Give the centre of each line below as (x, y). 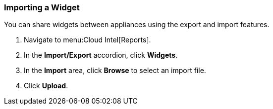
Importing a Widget (42, 7)
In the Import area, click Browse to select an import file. (115, 71)
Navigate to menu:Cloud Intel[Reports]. (87, 40)
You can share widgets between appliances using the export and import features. (137, 25)
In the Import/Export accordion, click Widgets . (101, 55)
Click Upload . (46, 86)
